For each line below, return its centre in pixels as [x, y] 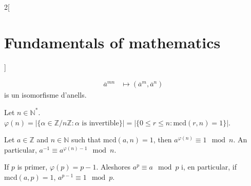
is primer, [32, 167]
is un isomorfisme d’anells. [45, 95]
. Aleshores [113, 167]
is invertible [100, 123]
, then [162, 139]
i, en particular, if [209, 167]
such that [86, 139]
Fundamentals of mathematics [112, 42]
